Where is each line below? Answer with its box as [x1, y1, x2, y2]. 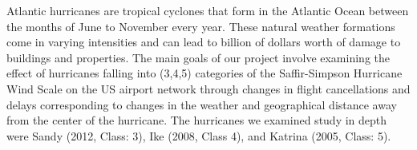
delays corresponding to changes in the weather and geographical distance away [6, 96, 397, 112]
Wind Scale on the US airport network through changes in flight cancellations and [6, 80, 411, 97]
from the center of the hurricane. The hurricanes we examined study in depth [6, 112, 387, 128]
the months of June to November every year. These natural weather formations [6, 18, 395, 34]
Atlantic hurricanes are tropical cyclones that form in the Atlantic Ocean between [6, 2, 409, 18]
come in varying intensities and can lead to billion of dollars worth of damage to [6, 34, 401, 50]
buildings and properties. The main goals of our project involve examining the [6, 49, 390, 65]
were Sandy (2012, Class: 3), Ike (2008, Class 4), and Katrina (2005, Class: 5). [6, 127, 391, 144]
